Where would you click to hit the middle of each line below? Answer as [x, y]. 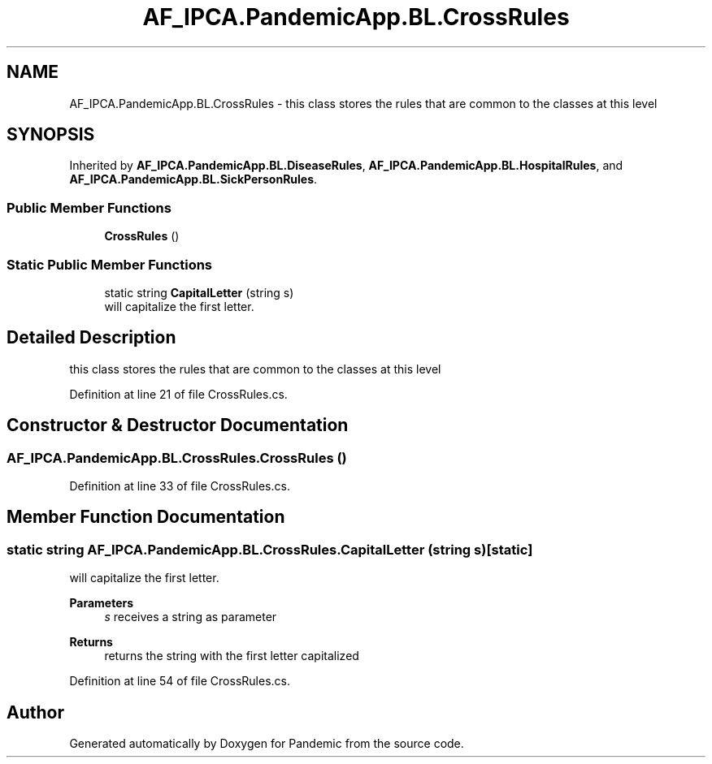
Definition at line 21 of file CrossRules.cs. [178, 394]
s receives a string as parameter [191, 617]
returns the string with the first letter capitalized [232, 656]
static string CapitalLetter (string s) [199, 292]
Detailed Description [91, 338]
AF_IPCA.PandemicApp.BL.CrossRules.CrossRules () [177, 458]
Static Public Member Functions [110, 264]
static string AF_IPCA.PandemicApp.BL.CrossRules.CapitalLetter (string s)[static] [270, 549]
